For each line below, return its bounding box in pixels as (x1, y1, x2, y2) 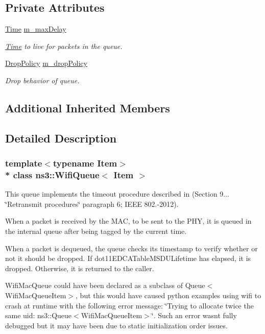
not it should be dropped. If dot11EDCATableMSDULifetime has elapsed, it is (5, 253, 251, 264)
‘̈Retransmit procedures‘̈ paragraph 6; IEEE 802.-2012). (5, 198, 179, 209)
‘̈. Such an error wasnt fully (151, 310, 237, 321)
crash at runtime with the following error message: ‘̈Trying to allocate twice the (5, 300, 254, 311)
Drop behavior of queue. (5, 75, 80, 85)
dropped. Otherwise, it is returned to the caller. (5, 263, 154, 273)
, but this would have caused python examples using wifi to (76, 290, 261, 301)
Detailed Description (5, 130, 117, 146)
